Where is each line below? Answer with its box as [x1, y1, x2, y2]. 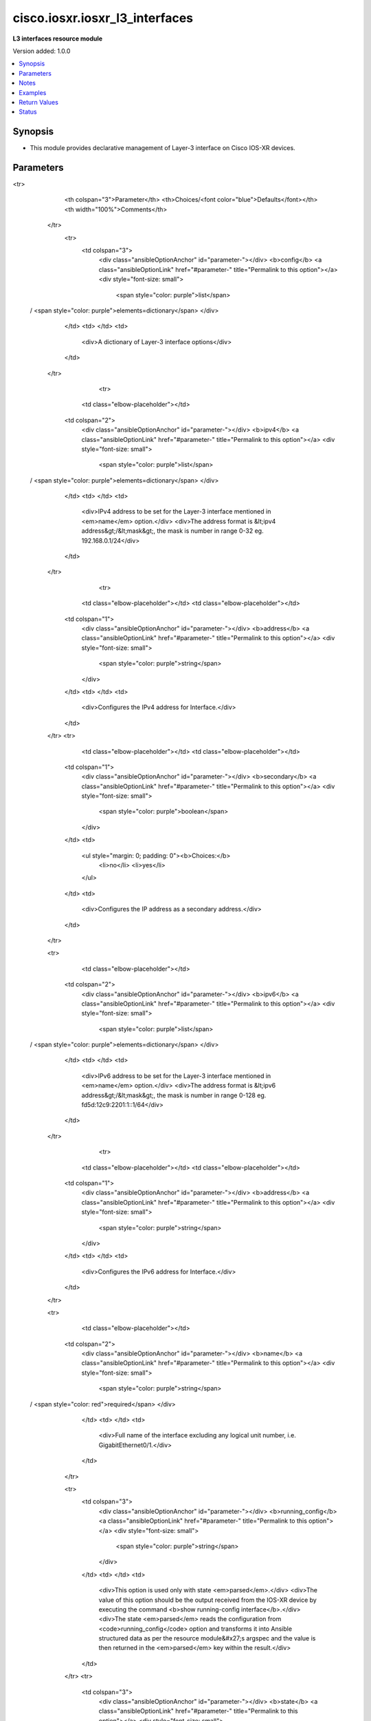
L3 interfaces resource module [12, 34, 103, 43]
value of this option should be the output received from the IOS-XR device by [98, 1596, 317, 1604]
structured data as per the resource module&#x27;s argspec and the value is [98, 1634, 316, 1643]
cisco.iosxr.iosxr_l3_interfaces [12, 10, 194, 25]
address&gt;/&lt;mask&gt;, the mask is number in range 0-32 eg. [81, 527, 264, 535]
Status [19, 107, 37, 116]
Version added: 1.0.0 [12, 47, 71, 55]
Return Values [19, 98, 58, 106]
